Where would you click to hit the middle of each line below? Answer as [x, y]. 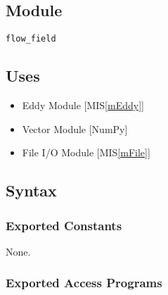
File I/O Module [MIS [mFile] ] [86, 152]
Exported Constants [64, 225]
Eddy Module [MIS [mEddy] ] [83, 105]
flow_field [31, 39]
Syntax [31, 190]
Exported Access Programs [84, 283]
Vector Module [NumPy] [75, 128]
